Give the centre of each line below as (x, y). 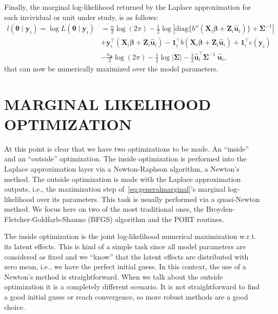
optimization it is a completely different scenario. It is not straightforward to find (132, 287)
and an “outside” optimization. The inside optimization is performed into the (125, 159)
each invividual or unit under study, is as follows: (81, 17)
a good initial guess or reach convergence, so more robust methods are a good (126, 297)
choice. (15, 307)
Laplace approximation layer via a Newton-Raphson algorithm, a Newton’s (122, 168)
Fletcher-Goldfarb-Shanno (45, 219)
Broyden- (220, 209)
